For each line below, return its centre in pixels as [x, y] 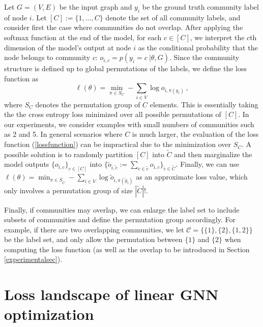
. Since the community [204, 57]
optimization [49, 314]
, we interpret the [217, 37]
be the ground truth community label [200, 7]
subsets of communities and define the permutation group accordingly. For [120, 219]
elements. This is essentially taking [204, 104]
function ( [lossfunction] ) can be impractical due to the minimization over [118, 144]
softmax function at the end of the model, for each [83, 37]
